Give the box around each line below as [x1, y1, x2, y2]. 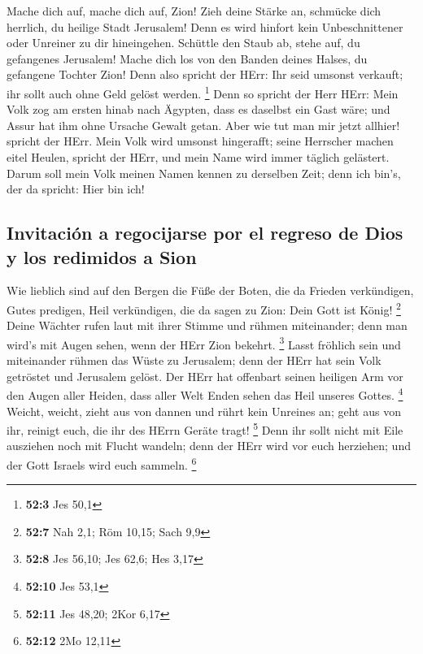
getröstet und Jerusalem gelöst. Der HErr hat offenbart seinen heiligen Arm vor [7, 367, 403, 384]
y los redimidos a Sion [7, 244, 197, 269]
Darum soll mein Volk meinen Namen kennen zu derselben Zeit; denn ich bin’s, [7, 164, 401, 181]
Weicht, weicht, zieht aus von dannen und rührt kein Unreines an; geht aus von [7, 402, 401, 419]
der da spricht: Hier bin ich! [7, 180, 145, 197]
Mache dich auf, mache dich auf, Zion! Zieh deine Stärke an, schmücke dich [7, 2, 382, 19]
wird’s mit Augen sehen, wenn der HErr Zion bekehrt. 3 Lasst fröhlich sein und [7, 333, 401, 353]
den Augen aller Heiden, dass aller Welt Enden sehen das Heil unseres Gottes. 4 [7, 384, 403, 403]
